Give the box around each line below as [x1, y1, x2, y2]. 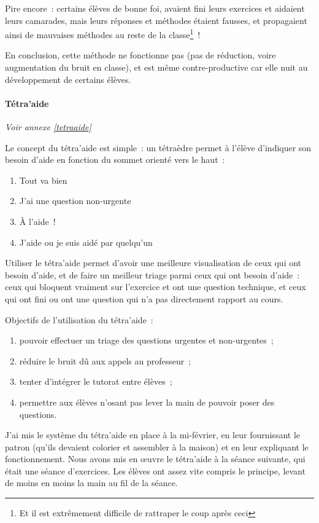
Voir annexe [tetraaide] [5, 120, 91, 133]
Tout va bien [19, 173, 67, 186]
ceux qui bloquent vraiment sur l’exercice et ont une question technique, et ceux [5, 280, 306, 293]
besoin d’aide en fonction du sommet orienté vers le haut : [5, 153, 225, 166]
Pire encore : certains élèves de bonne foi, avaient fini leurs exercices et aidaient [5, 2, 305, 14]
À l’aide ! [19, 214, 56, 227]
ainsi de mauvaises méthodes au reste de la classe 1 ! [5, 26, 201, 41]
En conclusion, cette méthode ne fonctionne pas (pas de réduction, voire [5, 49, 276, 61]
